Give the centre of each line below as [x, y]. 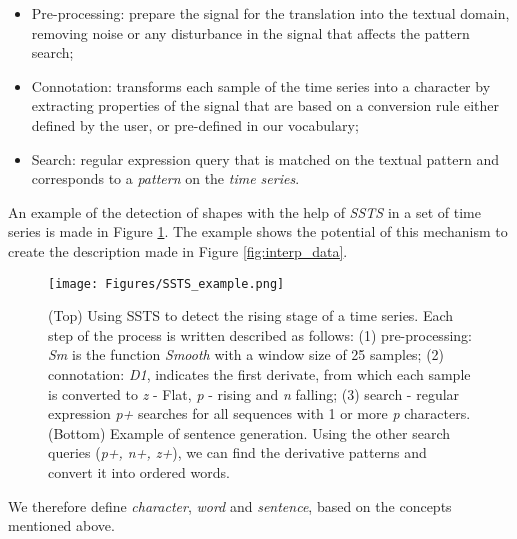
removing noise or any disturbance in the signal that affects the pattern [250, 32]
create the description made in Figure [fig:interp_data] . [178, 250]
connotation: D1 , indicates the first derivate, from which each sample [259, 373]
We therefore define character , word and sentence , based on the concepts [230, 505]
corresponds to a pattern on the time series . [165, 178]
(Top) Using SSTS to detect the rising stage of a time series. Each [251, 315]
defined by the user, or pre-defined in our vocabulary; [195, 124]
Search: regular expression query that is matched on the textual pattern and [265, 158]
